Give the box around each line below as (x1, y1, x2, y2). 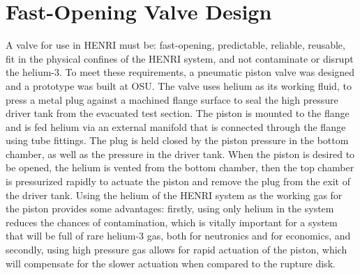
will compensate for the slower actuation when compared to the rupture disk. (6, 256, 336, 270)
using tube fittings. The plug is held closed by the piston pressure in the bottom (6, 133, 349, 148)
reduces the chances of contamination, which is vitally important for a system (6, 214, 338, 229)
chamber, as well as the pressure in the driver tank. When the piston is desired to (6, 146, 355, 161)
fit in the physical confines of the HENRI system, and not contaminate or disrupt (6, 51, 354, 65)
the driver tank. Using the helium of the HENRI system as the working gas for (6, 187, 343, 202)
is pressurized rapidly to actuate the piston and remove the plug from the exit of (6, 174, 351, 189)
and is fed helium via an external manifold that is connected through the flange (6, 119, 346, 134)
